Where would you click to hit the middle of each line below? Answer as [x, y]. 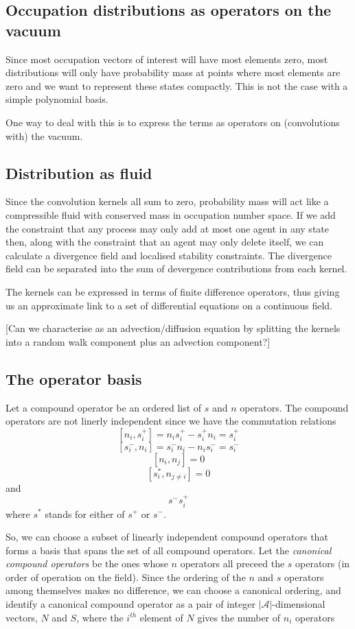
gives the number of [239, 617]
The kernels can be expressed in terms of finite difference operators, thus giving [173, 291]
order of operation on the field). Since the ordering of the [126, 577]
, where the [100, 617]
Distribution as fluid [79, 173]
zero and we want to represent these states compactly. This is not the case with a [177, 85]
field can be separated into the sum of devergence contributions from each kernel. [176, 269]
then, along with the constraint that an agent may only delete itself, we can [165, 242]
